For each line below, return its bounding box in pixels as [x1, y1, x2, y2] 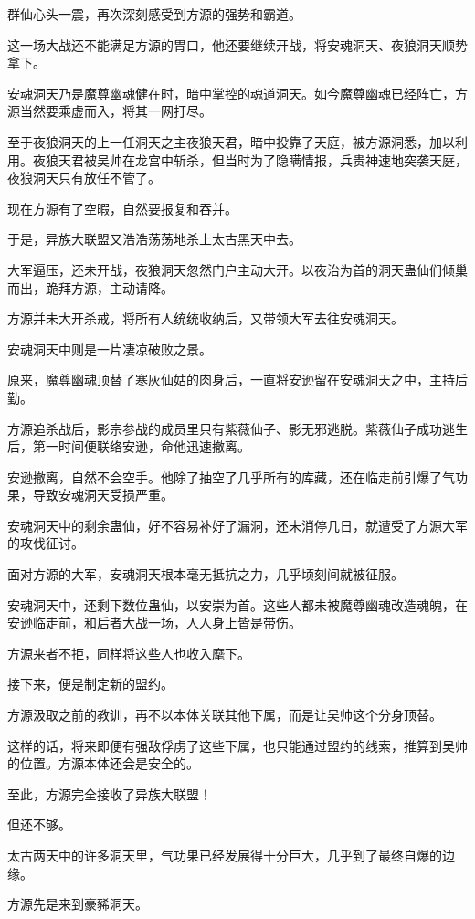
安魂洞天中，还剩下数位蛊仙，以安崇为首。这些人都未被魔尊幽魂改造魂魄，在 [7, 595, 468, 614]
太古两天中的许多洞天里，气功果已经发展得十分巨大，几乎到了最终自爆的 [7, 846, 442, 864]
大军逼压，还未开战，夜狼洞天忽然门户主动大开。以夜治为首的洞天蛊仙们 [7, 259, 442, 279]
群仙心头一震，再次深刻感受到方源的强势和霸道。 [7, 5, 301, 23]
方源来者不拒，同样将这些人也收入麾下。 [7, 643, 250, 662]
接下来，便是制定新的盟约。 [7, 674, 174, 693]
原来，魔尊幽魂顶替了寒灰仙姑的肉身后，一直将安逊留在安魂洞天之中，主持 [7, 370, 455, 389]
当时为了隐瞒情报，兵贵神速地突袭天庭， [224, 150, 468, 169]
